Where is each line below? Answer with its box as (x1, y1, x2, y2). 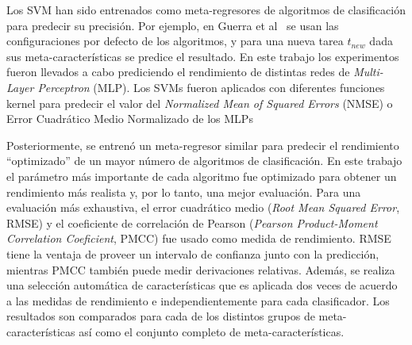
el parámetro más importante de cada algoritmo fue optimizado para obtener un (6, 167, 397, 184)
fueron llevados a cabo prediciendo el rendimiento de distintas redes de (6, 63, 350, 80)
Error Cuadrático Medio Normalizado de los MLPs (6, 110, 253, 127)
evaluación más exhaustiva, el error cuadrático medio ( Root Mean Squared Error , (6, 199, 400, 216)
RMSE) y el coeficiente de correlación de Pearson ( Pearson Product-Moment (6, 214, 378, 231)
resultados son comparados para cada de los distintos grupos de (6, 308, 315, 324)
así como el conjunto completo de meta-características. (79, 323, 345, 339)
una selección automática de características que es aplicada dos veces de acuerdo (6, 277, 398, 293)
